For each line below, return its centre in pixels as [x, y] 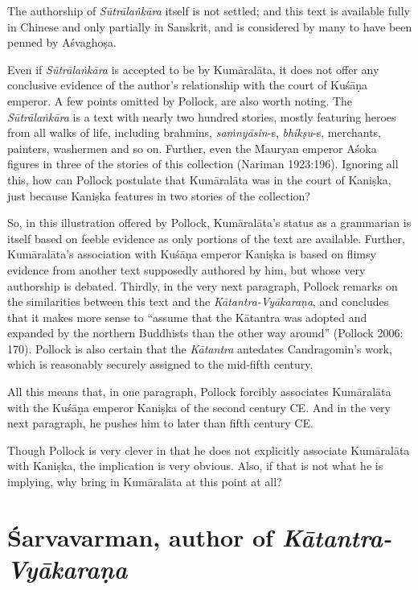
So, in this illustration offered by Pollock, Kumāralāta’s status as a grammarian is [209, 223]
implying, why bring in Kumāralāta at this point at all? [145, 482]
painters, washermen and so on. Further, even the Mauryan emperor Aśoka [192, 148]
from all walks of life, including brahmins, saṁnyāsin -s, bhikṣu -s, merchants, [194, 132]
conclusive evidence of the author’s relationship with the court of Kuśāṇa [188, 85]
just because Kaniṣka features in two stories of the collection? [159, 195]
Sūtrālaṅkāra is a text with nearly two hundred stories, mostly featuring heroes [202, 116]
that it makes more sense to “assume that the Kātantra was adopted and [187, 317]
